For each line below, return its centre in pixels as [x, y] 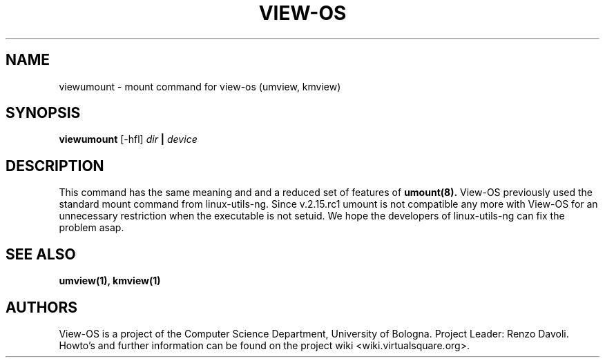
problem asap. [92, 228]
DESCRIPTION [55, 166]
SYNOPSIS [43, 113]
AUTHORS [42, 307]
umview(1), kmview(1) [110, 281]
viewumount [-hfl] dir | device [128, 139]
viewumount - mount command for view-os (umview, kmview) [200, 86]
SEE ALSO [41, 254]
